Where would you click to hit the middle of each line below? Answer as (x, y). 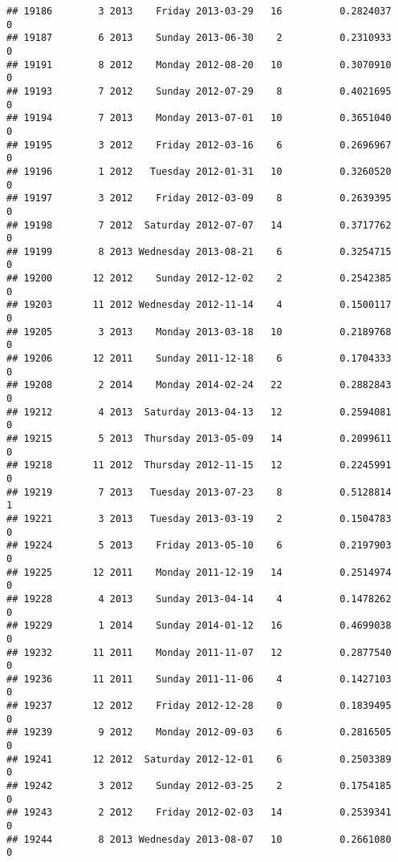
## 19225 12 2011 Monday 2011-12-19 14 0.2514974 (199, 572)
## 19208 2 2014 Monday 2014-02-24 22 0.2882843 (199, 385)
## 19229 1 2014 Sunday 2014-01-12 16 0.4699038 (199, 626)
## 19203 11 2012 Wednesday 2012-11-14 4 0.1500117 (199, 305)
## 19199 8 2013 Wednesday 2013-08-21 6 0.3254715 (199, 251)
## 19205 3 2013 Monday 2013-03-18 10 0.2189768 (199, 332)
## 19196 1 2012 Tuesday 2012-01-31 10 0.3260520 (199, 171)
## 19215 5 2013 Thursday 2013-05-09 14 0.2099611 (199, 439)
